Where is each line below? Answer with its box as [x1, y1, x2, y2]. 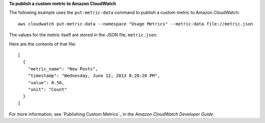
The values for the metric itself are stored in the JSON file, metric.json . [9, 32, 158, 38]
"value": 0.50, [27, 80, 65, 85]
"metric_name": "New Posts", [27, 66, 98, 72]
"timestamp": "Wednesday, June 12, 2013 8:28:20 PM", [27, 73, 160, 78]
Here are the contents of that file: [9, 41, 76, 47]
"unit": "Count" [27, 86, 67, 92]
